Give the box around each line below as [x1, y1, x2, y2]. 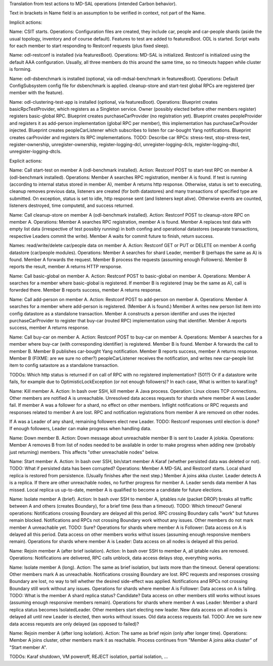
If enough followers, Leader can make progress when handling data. [9, 426, 152, 432]
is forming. [9, 66, 32, 72]
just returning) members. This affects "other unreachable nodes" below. [9, 449, 159, 455]
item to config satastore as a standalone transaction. [9, 362, 119, 368]
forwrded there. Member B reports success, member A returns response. [9, 287, 162, 293]
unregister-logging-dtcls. [9, 148, 62, 154]
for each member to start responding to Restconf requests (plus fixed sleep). [9, 43, 169, 49]
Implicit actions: [9, 19, 42, 25]
